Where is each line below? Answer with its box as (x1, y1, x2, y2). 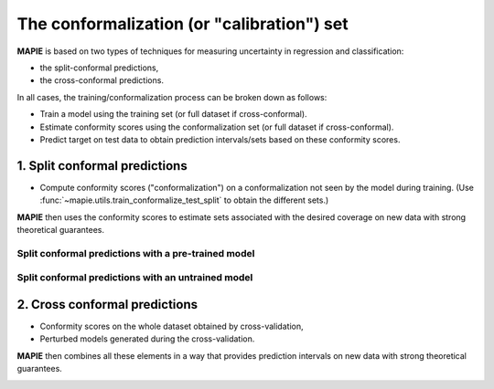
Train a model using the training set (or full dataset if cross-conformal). (39, 109, 307, 120)
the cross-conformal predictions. (39, 75, 165, 86)
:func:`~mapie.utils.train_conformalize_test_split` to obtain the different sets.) (39, 194, 329, 205)
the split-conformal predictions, (39, 62, 159, 73)
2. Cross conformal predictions (16, 297, 199, 312)
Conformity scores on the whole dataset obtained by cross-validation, (39, 321, 304, 331)
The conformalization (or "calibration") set (16, 14, 349, 34)
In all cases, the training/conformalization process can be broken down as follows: (16, 91, 328, 102)
